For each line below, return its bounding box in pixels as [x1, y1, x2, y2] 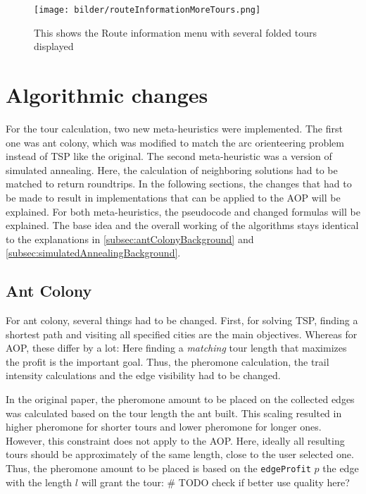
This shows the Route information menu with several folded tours [34, 25, 317, 39]
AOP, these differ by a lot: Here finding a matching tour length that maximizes [6, 340, 347, 355]
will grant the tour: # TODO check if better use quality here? [81, 474, 350, 489]
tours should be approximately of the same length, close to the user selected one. [6, 447, 354, 462]
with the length [6, 474, 72, 489]
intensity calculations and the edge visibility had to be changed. [6, 368, 281, 383]
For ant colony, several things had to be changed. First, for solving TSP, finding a [6, 313, 358, 328]
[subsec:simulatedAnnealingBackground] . [6, 245, 181, 260]
